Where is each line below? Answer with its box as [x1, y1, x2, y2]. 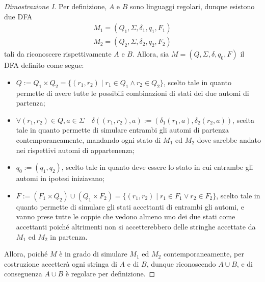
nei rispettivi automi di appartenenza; [16, 144, 135, 155]
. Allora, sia [132, 48, 169, 59]
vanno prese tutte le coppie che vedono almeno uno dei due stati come [16, 211, 235, 222]
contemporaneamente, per [163, 248, 244, 259]
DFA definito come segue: [4, 60, 84, 70]
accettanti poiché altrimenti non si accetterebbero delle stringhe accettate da [16, 221, 256, 232]
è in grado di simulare [59, 248, 127, 259]
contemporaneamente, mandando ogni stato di [16, 135, 161, 145]
